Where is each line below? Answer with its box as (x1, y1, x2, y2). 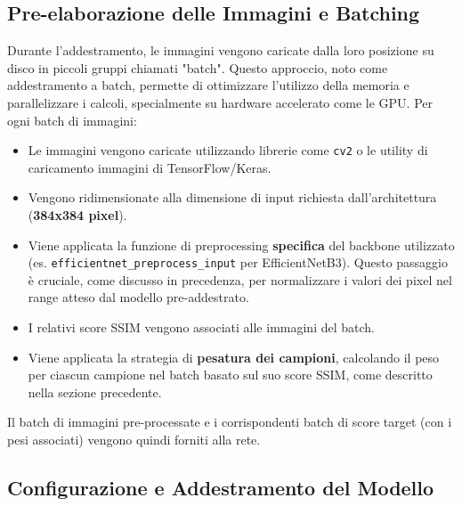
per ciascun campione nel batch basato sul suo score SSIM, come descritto (28, 365, 433, 384)
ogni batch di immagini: (7, 110, 137, 129)
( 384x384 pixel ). (28, 206, 127, 224)
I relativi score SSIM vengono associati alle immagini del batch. (28, 318, 375, 337)
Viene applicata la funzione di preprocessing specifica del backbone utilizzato (28, 235, 455, 254)
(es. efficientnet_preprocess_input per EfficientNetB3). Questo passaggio (28, 253, 448, 272)
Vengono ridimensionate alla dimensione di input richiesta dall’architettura (28, 188, 437, 207)
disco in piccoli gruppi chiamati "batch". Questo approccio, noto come (7, 58, 388, 77)
